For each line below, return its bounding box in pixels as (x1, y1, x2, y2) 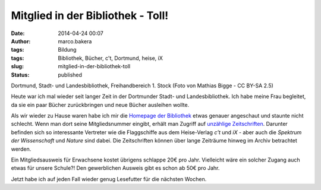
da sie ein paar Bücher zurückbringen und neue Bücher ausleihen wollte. (11, 101, 190, 108)
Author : (11, 37, 31, 45)
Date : (11, 30, 25, 37)
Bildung (58, 46, 77, 53)
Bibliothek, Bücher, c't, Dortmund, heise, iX (58, 54, 163, 62)
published (58, 71, 83, 78)
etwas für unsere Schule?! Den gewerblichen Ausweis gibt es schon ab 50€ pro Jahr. (11, 164, 220, 172)
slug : (11, 63, 24, 70)
